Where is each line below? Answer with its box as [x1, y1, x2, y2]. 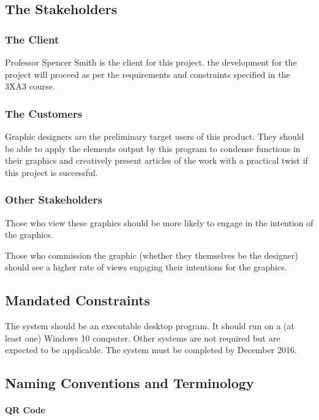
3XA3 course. [5, 80, 55, 93]
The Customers [5, 105, 83, 121]
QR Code [5, 403, 45, 416]
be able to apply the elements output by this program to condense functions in [5, 142, 301, 155]
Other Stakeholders [5, 192, 102, 207]
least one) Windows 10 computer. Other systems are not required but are [5, 331, 280, 344]
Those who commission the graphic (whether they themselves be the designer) [5, 248, 298, 261]
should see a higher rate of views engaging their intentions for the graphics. [5, 261, 287, 273]
